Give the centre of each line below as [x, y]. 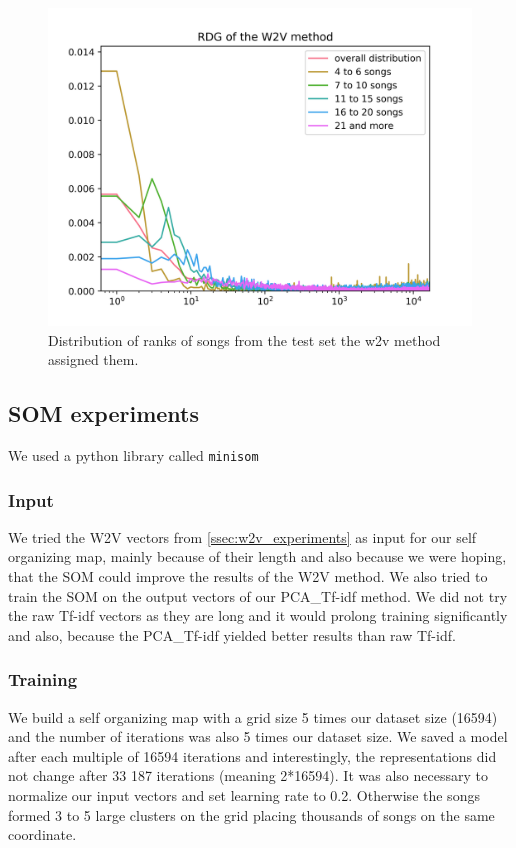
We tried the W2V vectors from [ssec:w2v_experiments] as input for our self [242, 536]
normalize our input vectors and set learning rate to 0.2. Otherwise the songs [244, 795]
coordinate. [42, 834]
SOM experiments [104, 413]
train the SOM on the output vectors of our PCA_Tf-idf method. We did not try [258, 595]
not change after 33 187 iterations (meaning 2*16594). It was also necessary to [248, 775]
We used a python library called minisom [133, 454]
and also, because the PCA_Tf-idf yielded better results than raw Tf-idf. [232, 634]
